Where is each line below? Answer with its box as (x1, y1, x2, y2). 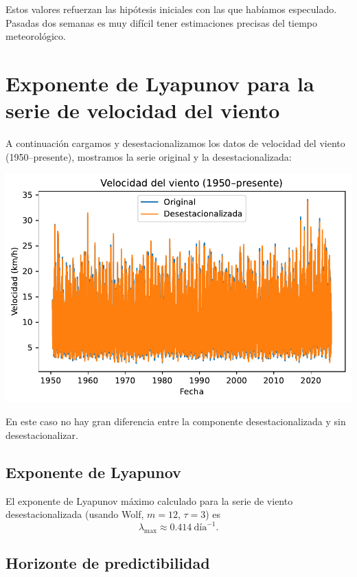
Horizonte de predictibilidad (5, 552, 210, 574)
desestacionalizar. (5, 427, 78, 442)
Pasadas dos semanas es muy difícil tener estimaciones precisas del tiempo (5, 15, 318, 30)
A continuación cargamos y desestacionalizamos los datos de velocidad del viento (5, 136, 345, 150)
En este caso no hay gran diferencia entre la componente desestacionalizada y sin (5, 414, 346, 429)
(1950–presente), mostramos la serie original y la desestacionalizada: (5, 149, 292, 163)
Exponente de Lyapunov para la (5, 69, 314, 97)
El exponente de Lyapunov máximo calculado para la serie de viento (5, 493, 293, 508)
